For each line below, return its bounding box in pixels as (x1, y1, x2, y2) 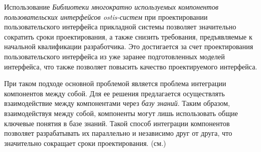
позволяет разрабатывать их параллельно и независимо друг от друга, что (4, 128, 233, 138)
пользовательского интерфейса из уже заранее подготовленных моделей (4, 51, 225, 61)
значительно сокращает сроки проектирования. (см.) (4, 137, 167, 148)
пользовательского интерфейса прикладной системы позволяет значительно (4, 21, 236, 32)
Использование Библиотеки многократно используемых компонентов (4, 2, 218, 12)
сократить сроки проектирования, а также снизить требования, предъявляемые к (4, 31, 253, 42)
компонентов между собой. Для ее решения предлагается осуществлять (4, 88, 225, 98)
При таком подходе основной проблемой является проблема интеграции (4, 78, 226, 89)
